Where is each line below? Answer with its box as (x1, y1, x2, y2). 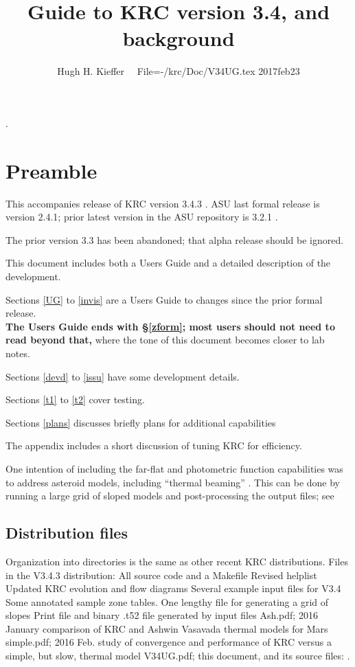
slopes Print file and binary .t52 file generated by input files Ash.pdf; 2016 (5, 608, 318, 622)
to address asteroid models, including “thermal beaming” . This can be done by (5, 475, 341, 489)
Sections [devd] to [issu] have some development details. (5, 369, 240, 383)
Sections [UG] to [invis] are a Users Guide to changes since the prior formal (5, 292, 323, 306)
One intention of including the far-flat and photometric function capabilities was (5, 461, 343, 475)
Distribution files (5, 522, 128, 543)
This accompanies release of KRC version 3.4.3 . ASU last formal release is (5, 196, 320, 210)
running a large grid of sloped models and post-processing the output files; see (5, 488, 334, 503)
